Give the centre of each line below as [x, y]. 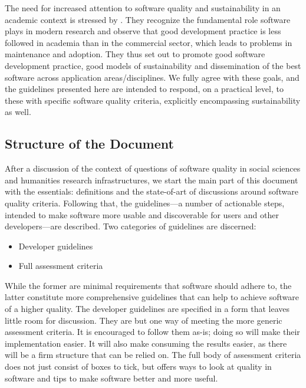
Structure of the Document [89, 144]
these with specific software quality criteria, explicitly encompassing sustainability [153, 100]
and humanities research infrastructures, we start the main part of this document [152, 180]
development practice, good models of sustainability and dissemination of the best [153, 65]
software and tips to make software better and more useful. [111, 378]
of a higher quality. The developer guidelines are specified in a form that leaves [147, 309]
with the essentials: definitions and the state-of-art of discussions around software [152, 191]
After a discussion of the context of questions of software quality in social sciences [153, 168]
